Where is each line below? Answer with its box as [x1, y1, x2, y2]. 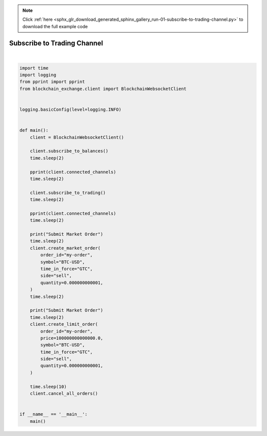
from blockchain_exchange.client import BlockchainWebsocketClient [19, 86, 187, 92]
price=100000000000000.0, [40, 335, 103, 341]
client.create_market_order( [30, 245, 101, 251]
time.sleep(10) [30, 384, 67, 389]
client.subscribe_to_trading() [30, 190, 106, 195]
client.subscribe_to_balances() [30, 148, 109, 154]
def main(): [19, 128, 49, 133]
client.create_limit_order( [30, 322, 98, 327]
